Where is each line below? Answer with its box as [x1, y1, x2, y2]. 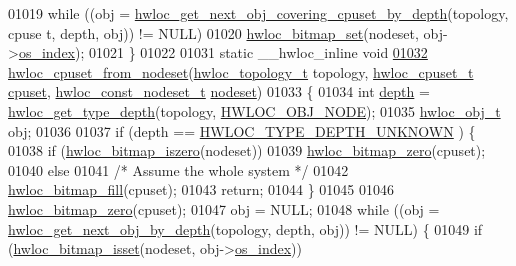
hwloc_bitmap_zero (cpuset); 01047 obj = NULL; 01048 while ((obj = [8, 198, 440, 219]
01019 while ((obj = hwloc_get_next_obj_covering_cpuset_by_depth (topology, [8, 3, 509, 23]
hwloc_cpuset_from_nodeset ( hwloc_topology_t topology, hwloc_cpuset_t [8, 61, 474, 82]
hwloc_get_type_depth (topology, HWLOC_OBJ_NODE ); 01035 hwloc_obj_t [8, 100, 501, 121]
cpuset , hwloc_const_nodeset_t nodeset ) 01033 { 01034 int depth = [8, 81, 430, 102]
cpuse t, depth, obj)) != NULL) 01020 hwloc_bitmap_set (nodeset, [8, 22, 419, 43]
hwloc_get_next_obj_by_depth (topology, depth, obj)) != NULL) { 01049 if [8, 218, 483, 239]
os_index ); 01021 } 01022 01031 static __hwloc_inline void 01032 [18, 42, 428, 63]
